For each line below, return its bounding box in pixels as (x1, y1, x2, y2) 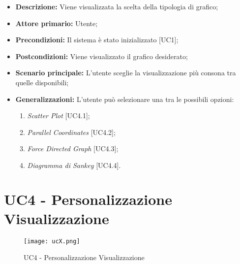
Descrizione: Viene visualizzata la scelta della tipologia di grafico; (15, 1, 218, 11)
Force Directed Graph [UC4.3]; (27, 143, 119, 154)
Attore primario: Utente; (15, 18, 98, 28)
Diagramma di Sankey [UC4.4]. (27, 160, 121, 170)
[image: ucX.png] (24, 237, 80, 245)
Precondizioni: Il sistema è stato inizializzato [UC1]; (15, 34, 179, 45)
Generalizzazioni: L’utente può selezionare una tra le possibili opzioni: (15, 94, 234, 104)
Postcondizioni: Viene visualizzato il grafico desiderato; (15, 51, 188, 61)
